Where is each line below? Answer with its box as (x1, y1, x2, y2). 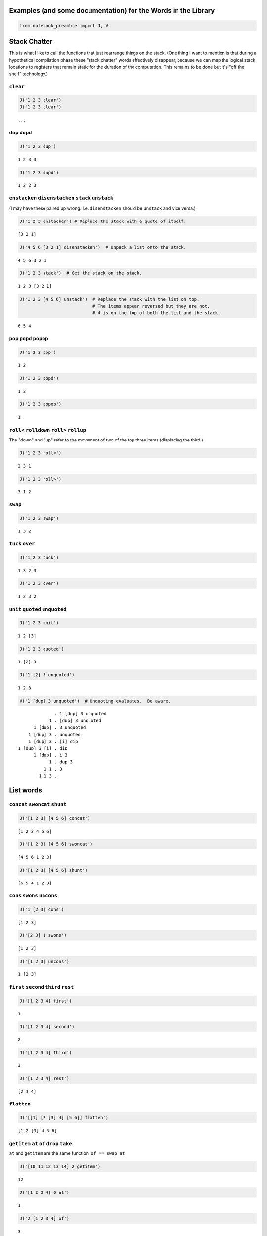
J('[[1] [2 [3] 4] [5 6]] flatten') (19, 1115, 109, 1120)
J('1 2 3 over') (19, 581, 59, 586)
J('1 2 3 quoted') (19, 646, 64, 652)
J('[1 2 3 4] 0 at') (19, 1190, 69, 1195)
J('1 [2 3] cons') (19, 907, 64, 912)
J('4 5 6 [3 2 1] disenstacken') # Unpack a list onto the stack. (19, 244, 187, 250)
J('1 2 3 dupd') (19, 170, 59, 175)
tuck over (9, 540, 35, 547)
